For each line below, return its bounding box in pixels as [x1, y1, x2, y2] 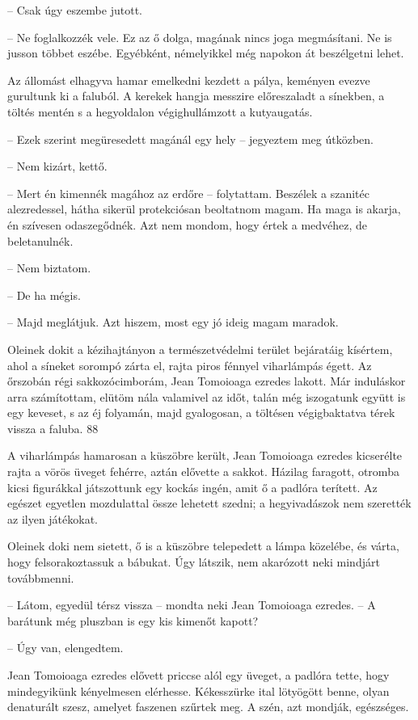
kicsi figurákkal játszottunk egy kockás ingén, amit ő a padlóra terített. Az [7, 478, 378, 495]
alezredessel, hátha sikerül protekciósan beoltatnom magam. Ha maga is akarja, [7, 200, 401, 217]
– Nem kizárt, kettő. [7, 158, 108, 175]
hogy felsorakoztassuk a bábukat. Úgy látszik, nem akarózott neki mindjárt [7, 554, 380, 571]
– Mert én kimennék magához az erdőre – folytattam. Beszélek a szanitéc [7, 184, 369, 201]
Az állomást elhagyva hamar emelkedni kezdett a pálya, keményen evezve [7, 71, 370, 88]
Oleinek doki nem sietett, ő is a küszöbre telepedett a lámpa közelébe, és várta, [7, 537, 399, 554]
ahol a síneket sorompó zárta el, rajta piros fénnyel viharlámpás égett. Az [7, 356, 372, 373]
